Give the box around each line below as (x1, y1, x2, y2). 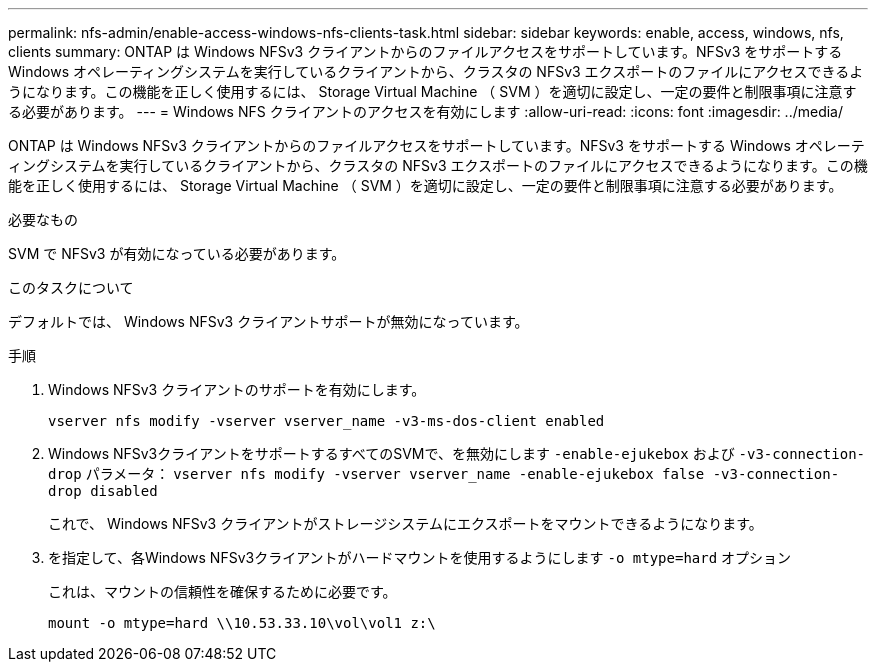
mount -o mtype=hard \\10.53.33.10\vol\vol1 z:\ (48, 615, 436, 631)
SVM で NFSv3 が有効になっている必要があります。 (8, 245, 346, 262)
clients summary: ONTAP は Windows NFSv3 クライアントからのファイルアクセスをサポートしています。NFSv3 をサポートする (8, 43, 843, 60)
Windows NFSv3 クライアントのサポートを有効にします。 (48, 381, 426, 398)
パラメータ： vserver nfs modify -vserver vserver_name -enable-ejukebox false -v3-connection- (85, 465, 840, 482)
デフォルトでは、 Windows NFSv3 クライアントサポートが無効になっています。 (8, 313, 529, 330)
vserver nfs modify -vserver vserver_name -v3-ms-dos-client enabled (48, 413, 605, 429)
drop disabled (48, 483, 158, 499)
